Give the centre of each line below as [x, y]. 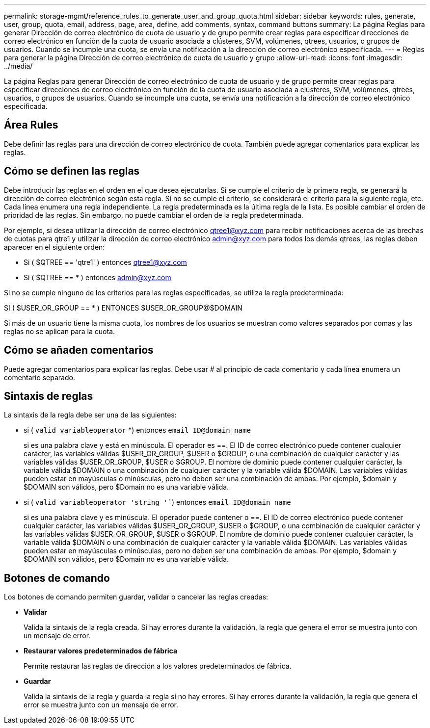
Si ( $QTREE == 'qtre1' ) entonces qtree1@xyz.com [105, 262]
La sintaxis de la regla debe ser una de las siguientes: [90, 415]
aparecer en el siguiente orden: [54, 247]
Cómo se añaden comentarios [79, 350]
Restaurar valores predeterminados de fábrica [101, 651]
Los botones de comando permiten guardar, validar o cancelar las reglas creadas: [136, 597]
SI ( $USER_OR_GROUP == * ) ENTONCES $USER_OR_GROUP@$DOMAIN [123, 308]
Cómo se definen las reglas [72, 171]
